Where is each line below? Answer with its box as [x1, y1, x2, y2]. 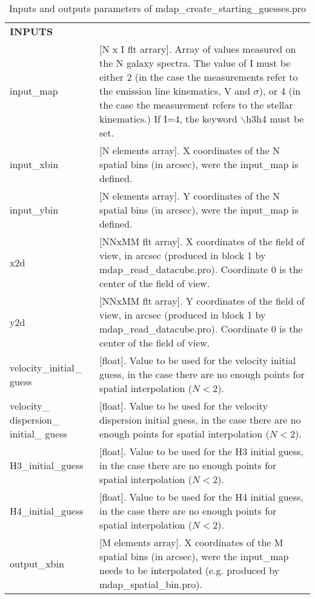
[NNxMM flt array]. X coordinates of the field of [99, 234, 305, 248]
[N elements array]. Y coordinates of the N [99, 189, 280, 203]
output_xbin [10, 556, 64, 570]
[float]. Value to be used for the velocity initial [99, 353, 296, 367]
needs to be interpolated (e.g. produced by [99, 563, 280, 577]
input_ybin [10, 203, 59, 217]
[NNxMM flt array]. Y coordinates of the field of [99, 294, 305, 308]
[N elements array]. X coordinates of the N [99, 143, 280, 157]
